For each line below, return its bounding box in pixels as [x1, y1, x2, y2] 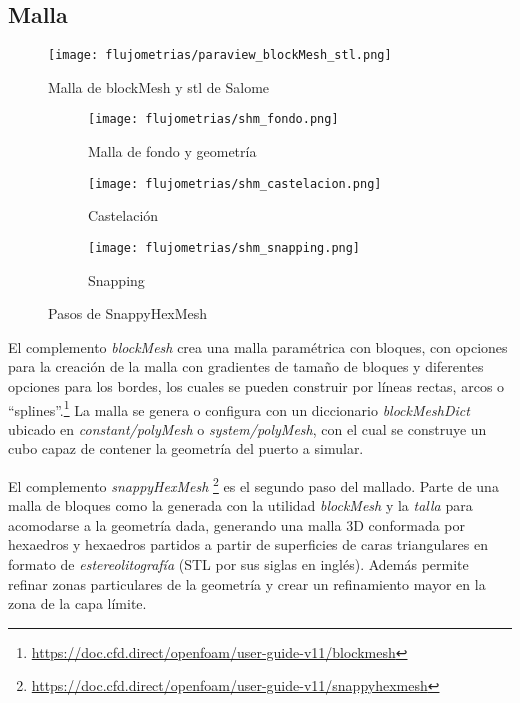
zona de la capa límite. [8, 593, 147, 614]
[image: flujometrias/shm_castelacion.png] [88, 176, 382, 191]
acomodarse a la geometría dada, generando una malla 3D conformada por [8, 514, 466, 535]
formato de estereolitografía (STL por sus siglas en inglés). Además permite [8, 554, 469, 575]
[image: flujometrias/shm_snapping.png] [88, 240, 361, 255]
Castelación [88, 205, 159, 226]
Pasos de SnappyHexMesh [48, 303, 208, 324]
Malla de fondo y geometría [88, 141, 257, 162]
